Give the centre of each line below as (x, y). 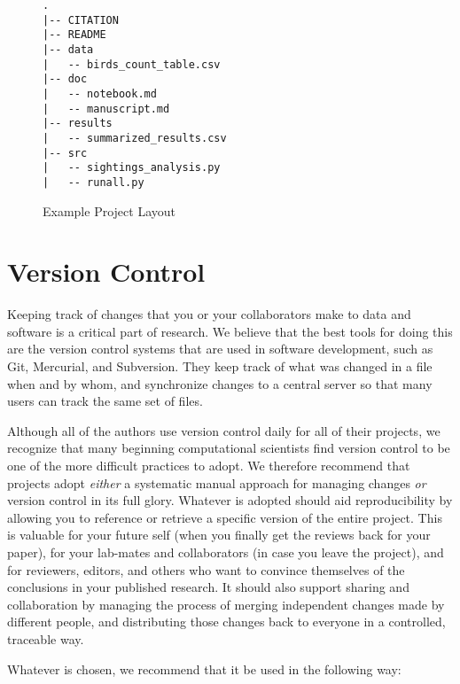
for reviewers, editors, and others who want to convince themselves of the (206, 569)
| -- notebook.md (100, 93)
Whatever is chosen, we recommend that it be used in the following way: (204, 668)
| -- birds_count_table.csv (132, 64)
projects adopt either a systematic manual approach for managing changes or (217, 482)
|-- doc (65, 79)
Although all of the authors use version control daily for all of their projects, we (224, 430)
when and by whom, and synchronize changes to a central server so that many (220, 383)
